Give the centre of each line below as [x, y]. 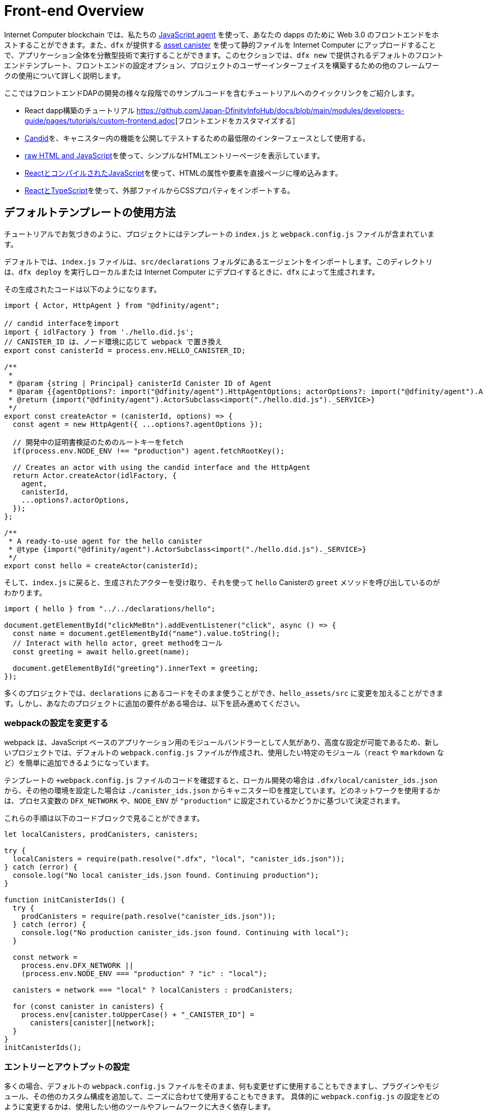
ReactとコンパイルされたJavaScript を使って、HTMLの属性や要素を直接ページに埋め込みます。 [183, 173]
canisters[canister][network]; [93, 1023]
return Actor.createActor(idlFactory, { [95, 475]
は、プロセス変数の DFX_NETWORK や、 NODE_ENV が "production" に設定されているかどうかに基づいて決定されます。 [204, 801]
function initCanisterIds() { [65, 900]
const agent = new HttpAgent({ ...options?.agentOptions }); [138, 424]
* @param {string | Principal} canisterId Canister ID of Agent [140, 383]
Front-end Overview [74, 11]
